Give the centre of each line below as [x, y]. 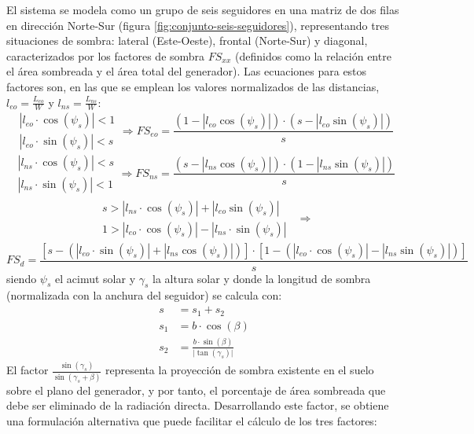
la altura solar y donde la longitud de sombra [262, 278]
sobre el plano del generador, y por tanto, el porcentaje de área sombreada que [196, 390]
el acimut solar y [96, 278]
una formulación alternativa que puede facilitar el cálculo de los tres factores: [192, 421]
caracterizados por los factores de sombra [106, 55]
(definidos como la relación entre [313, 55]
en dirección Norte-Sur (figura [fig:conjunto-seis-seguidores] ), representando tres [198, 25]
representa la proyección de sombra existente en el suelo [240, 370]
